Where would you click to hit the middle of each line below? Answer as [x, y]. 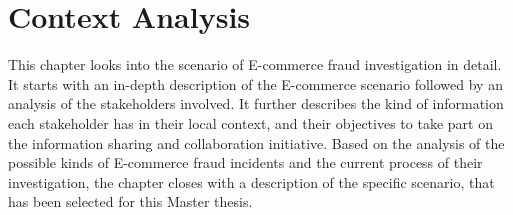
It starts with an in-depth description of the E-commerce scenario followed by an [255, 83]
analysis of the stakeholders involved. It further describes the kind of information [256, 103]
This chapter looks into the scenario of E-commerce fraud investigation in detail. [255, 64]
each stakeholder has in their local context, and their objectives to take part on [250, 122]
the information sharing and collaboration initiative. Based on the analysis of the [256, 142]
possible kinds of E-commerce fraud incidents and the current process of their [245, 162]
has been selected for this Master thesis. [130, 201]
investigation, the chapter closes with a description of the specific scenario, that [251, 181]
